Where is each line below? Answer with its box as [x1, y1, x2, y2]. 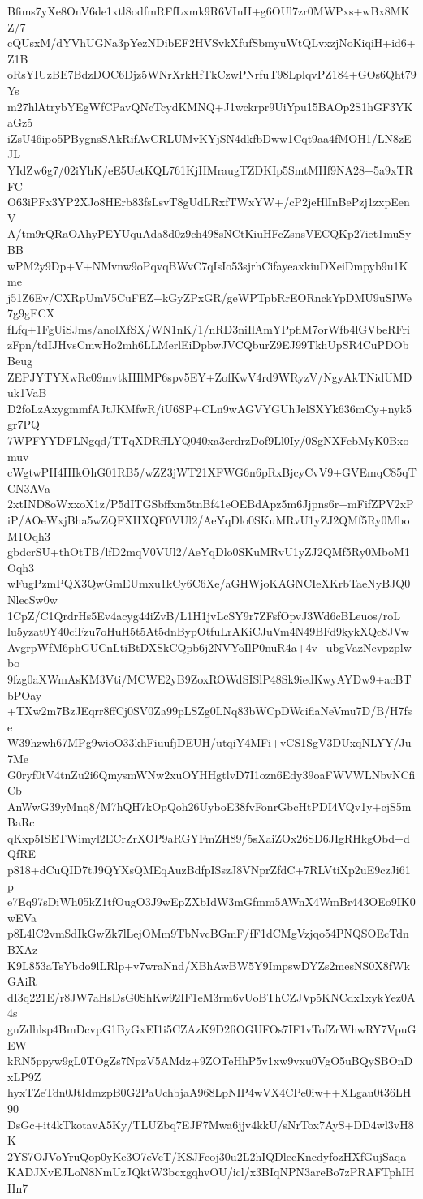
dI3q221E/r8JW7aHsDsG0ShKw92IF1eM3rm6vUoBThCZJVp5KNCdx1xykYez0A [7, 988, 416, 1005]
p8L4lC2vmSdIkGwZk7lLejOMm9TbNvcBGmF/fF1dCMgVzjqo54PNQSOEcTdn [7, 925, 409, 942]
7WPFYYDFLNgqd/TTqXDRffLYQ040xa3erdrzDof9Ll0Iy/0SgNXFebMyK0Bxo [7, 432, 409, 449]
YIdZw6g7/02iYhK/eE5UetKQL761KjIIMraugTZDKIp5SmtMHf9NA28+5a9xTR [7, 161, 413, 178]
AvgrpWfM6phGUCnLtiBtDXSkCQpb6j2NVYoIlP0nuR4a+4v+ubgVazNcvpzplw [7, 638, 412, 655]
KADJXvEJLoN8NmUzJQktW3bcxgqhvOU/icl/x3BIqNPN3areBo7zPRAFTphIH [7, 1163, 415, 1180]
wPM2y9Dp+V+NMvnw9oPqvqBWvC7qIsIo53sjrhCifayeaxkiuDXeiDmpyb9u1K [7, 257, 408, 274]
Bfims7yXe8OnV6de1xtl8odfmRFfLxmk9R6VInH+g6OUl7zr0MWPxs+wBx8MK [7, 2, 410, 19]
